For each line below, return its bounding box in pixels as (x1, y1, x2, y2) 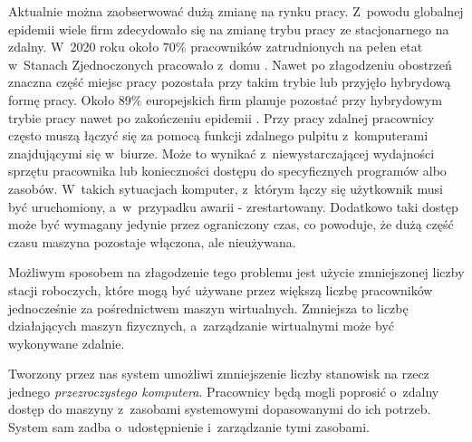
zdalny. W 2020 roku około (8, 37, 159, 56)
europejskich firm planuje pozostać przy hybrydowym (146, 90, 442, 109)
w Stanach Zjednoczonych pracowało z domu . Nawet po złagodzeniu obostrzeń (8, 54, 452, 73)
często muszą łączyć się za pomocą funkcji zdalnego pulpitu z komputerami (8, 126, 429, 145)
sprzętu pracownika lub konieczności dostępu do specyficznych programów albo (8, 161, 447, 180)
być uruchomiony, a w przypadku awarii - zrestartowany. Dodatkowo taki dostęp (8, 197, 458, 216)
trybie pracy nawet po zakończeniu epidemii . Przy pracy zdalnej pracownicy (8, 108, 435, 127)
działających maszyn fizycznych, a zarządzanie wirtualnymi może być (8, 316, 394, 335)
